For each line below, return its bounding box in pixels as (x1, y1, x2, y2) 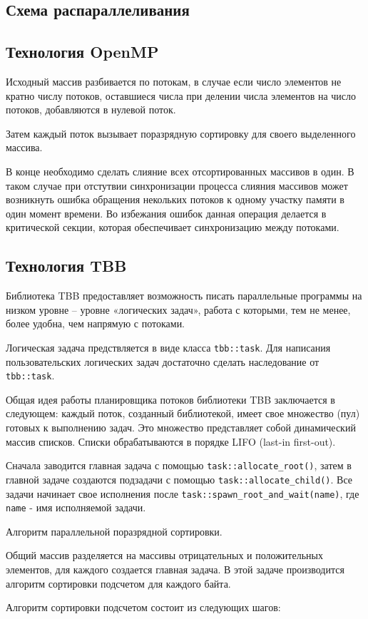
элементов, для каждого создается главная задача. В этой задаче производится (6, 562, 344, 576)
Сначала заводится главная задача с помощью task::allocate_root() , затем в (6, 458, 352, 473)
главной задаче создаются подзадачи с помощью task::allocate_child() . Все (6, 471, 352, 486)
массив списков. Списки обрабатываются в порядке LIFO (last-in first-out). (6, 434, 336, 449)
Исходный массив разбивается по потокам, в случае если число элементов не (6, 73, 342, 88)
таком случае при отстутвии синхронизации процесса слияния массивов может (6, 178, 348, 193)
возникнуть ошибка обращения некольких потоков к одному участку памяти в (6, 192, 344, 207)
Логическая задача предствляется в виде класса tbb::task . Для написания (6, 339, 331, 354)
